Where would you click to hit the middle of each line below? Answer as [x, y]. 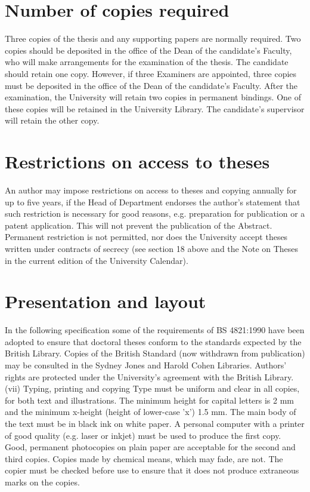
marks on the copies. [42, 482]
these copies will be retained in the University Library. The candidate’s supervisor [155, 108]
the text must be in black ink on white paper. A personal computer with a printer [155, 424]
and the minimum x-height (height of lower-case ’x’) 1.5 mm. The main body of [151, 412]
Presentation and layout [106, 301]
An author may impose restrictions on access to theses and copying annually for [151, 190]
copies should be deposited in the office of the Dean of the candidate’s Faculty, [148, 50]
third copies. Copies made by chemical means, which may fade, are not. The [144, 458]
